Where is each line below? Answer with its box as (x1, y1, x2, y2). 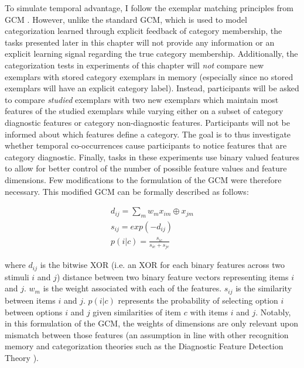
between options (5, 305, 63, 318)
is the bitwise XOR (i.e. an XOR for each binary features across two (40, 259, 285, 271)
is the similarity (235, 282, 292, 294)
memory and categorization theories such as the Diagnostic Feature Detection (5, 340, 283, 352)
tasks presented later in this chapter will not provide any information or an (5, 36, 275, 48)
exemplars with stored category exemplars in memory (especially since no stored (5, 70, 293, 82)
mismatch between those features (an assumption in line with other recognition (5, 328, 289, 341)
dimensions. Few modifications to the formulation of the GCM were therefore (5, 173, 282, 185)
